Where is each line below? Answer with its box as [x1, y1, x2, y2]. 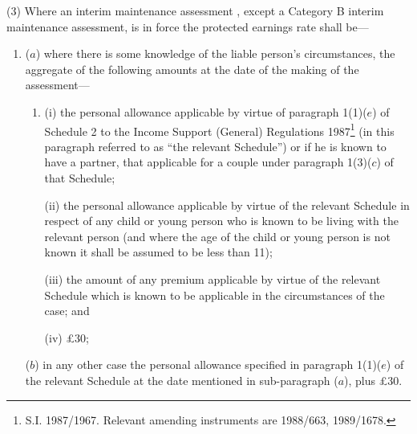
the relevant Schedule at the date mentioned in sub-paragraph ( [25, 371, 338, 388]
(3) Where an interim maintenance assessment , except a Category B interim [6, 2, 384, 18]
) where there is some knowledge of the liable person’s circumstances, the [35, 45, 395, 62]
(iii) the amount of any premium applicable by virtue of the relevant [44, 270, 381, 287]
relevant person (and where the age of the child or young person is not [44, 227, 391, 244]
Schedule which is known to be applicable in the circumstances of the [44, 286, 385, 303]
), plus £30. [344, 371, 403, 388]
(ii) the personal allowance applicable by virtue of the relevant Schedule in [44, 196, 410, 213]
